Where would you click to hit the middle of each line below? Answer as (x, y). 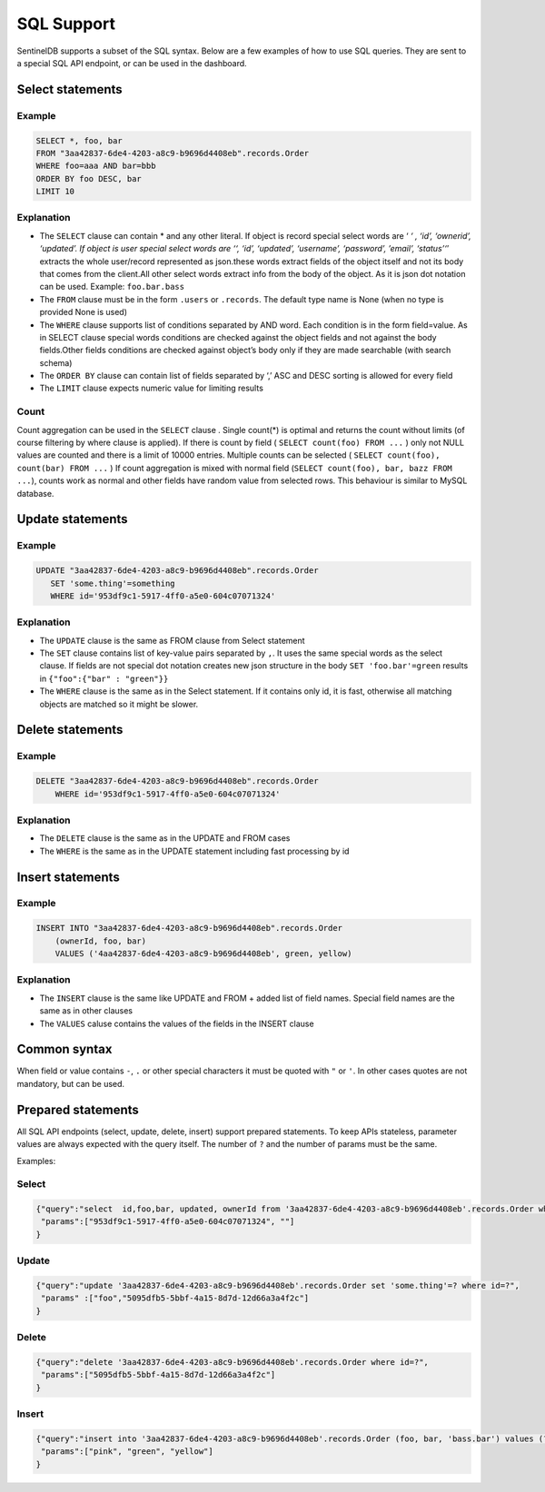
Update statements (72, 519)
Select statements (69, 89)
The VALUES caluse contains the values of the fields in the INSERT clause (177, 1023)
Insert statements (68, 877)
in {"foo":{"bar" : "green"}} (104, 678)
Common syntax (64, 1049)
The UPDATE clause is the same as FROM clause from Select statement (172, 640)
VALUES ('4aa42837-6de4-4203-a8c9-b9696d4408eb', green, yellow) (203, 954)
